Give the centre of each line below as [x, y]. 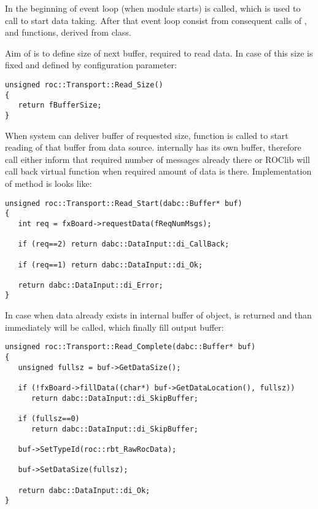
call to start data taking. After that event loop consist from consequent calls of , [156, 20]
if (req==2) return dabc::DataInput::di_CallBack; [124, 244]
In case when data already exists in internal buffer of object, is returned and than [158, 315]
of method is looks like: [48, 183]
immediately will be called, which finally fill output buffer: [114, 327]
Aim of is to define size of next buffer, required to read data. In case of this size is [159, 53]
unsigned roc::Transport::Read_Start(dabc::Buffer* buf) [124, 203]
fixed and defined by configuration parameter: [91, 65]
